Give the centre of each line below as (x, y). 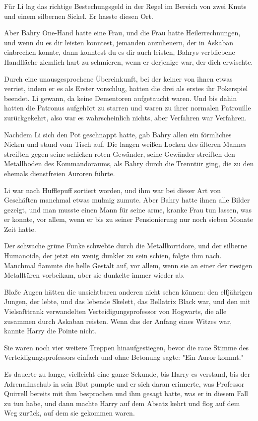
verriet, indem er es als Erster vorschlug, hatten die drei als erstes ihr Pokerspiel (126, 88)
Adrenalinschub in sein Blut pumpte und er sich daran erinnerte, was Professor (124, 383)
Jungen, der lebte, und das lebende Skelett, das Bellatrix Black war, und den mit (127, 301)
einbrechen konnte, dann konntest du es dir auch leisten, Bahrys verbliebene (120, 52)
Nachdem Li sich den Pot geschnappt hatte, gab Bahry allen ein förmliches (118, 134)
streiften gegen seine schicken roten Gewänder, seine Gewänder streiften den (120, 154)
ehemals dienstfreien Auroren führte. (60, 173)
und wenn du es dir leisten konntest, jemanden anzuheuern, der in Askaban (119, 42)
